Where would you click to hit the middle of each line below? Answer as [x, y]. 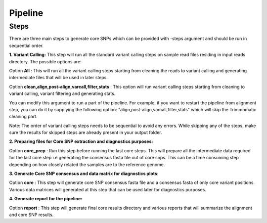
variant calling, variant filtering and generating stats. [62, 93]
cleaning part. [23, 117]
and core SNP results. [31, 215]
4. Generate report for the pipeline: [46, 199]
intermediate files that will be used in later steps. [59, 78]
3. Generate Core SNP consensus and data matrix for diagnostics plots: [84, 174]
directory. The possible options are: [45, 61]
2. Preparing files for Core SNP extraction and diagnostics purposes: [81, 141]
